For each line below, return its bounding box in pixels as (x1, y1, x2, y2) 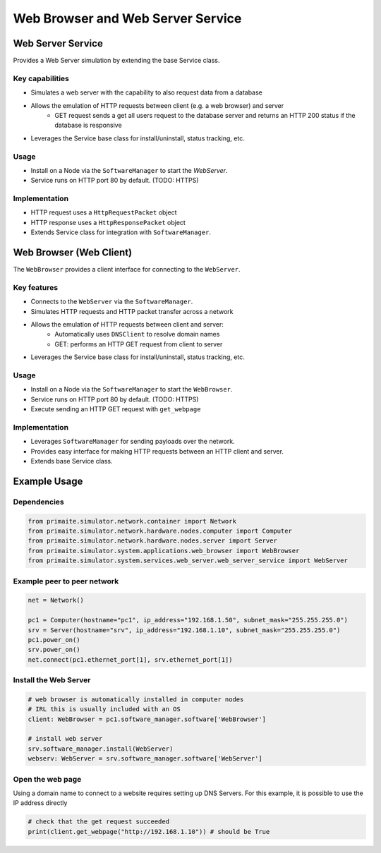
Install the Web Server (13, 675, 91, 685)
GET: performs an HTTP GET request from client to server (54, 339, 223, 349)
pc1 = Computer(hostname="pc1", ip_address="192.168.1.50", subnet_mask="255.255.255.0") (28, 616, 349, 624)
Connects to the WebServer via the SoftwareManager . (30, 297, 193, 306)
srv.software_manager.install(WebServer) (28, 744, 174, 753)
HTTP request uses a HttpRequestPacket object (30, 208, 177, 217)
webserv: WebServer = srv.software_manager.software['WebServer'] (28, 755, 262, 763)
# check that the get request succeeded (28, 818, 169, 825)
